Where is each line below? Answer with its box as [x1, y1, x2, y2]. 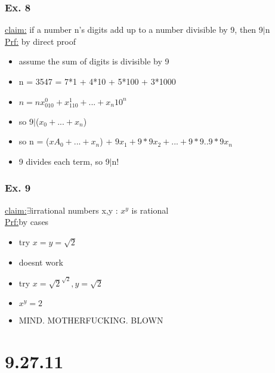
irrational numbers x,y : [31, 204, 118, 216]
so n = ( [18, 135, 50, 147]
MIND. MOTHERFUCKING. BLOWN [18, 314, 163, 326]
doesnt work [18, 255, 63, 268]
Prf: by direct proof [5, 35, 76, 47]
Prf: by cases [5, 215, 49, 228]
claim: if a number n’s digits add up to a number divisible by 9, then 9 [5, 23, 263, 36]
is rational [131, 204, 169, 216]
